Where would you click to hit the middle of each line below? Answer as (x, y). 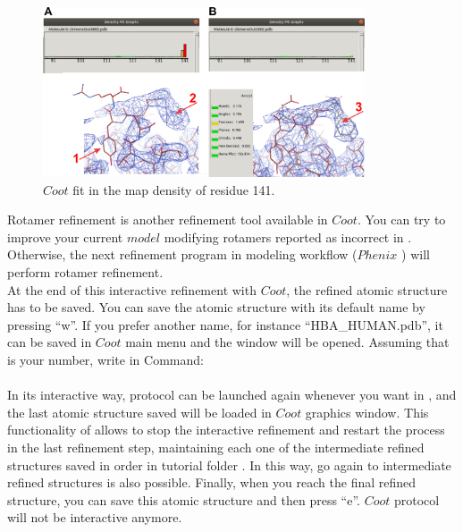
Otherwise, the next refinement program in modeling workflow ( (182, 254)
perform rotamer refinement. (85, 271)
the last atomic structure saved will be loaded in (139, 412)
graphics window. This (367, 412)
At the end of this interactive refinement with (132, 289)
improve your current (65, 236)
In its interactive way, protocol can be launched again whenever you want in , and (232, 395)
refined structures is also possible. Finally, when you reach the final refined (212, 482)
